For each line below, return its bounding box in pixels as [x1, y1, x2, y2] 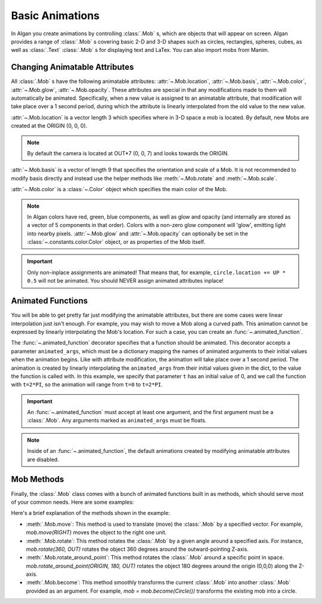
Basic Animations [11, 9, 100, 22]
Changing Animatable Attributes [11, 62, 134, 72]
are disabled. [27, 456, 59, 463]
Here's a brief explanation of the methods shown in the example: [11, 510, 170, 517]
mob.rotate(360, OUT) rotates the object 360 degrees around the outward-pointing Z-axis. [26, 545, 249, 553]
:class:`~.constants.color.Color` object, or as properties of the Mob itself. [27, 238, 206, 246]
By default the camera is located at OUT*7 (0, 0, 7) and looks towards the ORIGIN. [27, 149, 229, 157]
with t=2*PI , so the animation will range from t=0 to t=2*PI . [11, 381, 163, 388]
